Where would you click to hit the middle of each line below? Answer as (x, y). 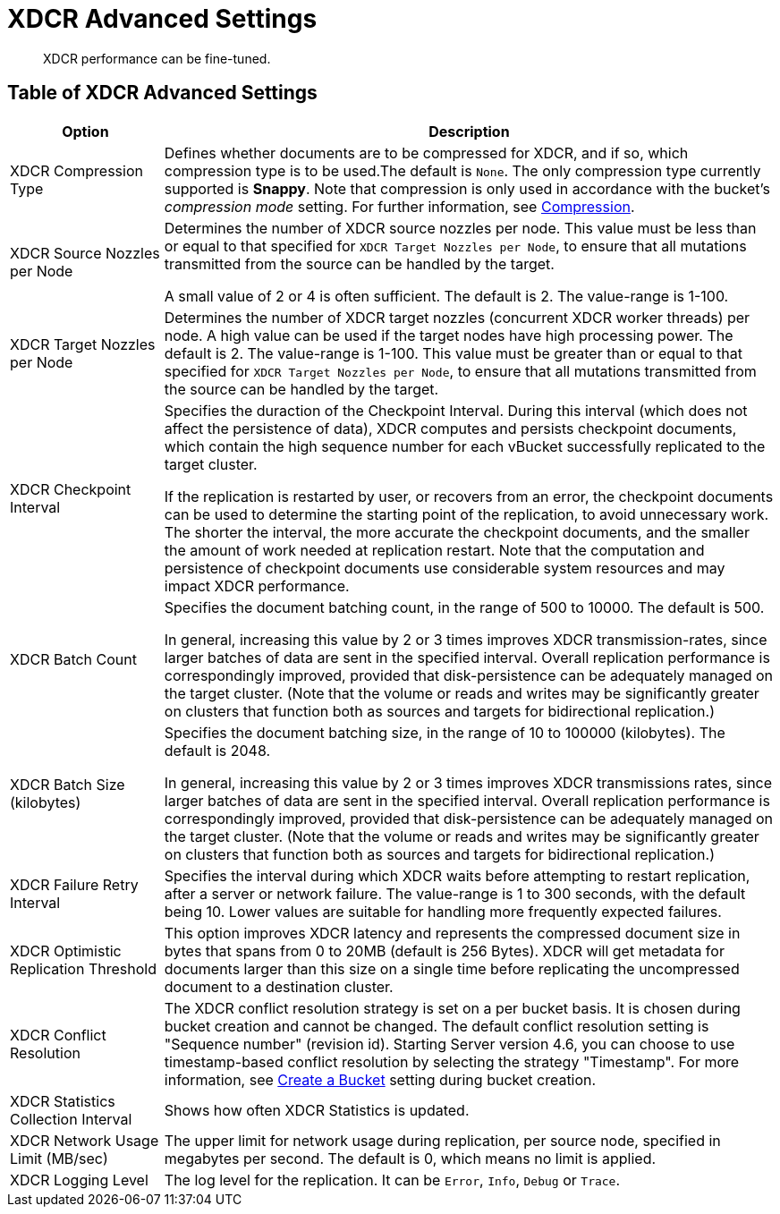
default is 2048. (217, 750)
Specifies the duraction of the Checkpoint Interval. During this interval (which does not (456, 410)
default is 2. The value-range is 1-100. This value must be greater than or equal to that (453, 353)
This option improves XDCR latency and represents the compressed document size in (452, 933)
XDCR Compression (76, 170)
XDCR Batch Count (74, 659)
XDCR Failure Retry (74, 884)
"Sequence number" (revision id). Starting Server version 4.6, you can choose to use (449, 1044)
